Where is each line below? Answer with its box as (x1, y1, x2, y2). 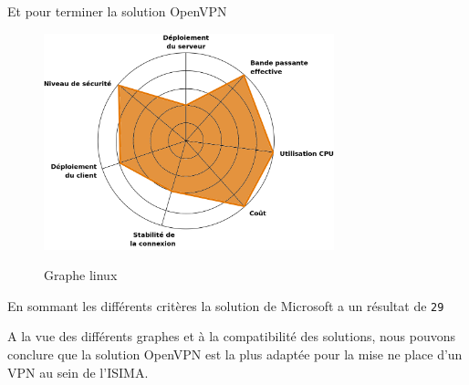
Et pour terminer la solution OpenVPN (7, 2, 227, 20)
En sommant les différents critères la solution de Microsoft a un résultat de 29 (7, 296, 444, 315)
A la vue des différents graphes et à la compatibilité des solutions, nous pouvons (7, 327, 456, 346)
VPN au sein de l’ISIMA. (7, 362, 149, 381)
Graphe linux (44, 265, 118, 285)
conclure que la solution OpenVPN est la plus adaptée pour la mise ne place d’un (7, 344, 463, 363)
